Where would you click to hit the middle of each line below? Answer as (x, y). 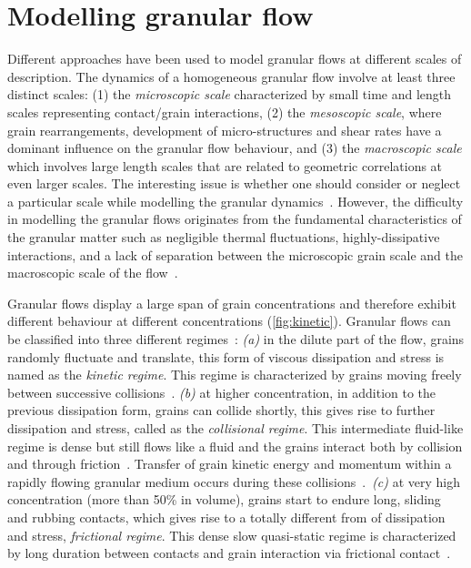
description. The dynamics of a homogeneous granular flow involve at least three (231, 76)
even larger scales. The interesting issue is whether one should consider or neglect (234, 183)
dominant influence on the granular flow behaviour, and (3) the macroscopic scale (235, 148)
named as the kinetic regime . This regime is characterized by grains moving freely (235, 375)
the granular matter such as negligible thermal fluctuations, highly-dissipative (224, 237)
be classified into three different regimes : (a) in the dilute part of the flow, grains (236, 339)
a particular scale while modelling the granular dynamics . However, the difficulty (235, 201)
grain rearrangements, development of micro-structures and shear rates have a (225, 130)
